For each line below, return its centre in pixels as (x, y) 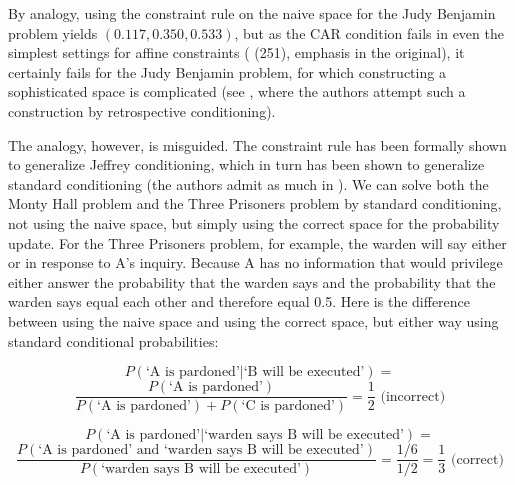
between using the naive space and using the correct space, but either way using (253, 320)
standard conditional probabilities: (113, 340)
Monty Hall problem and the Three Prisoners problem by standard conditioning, (255, 203)
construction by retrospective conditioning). (142, 110)
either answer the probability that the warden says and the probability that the (252, 281)
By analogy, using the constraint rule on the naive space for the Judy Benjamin (252, 13)
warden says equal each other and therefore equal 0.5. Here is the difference (239, 301)
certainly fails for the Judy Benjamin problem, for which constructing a (227, 71)
